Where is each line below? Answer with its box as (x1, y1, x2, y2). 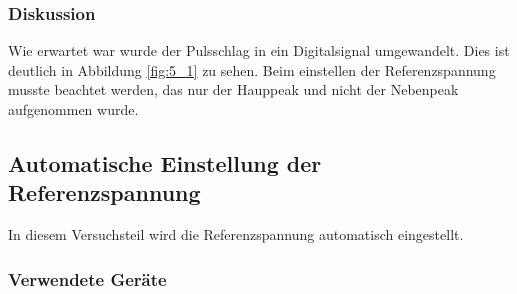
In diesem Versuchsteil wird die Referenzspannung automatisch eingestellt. (8, 224, 464, 245)
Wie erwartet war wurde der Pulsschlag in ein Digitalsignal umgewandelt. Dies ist (8, 40, 510, 61)
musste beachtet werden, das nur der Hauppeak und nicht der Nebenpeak (8, 79, 459, 100)
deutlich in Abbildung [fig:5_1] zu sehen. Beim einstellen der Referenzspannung (8, 59, 496, 80)
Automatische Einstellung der (8, 147, 322, 178)
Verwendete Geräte (8, 266, 167, 291)
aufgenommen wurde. (8, 99, 139, 119)
